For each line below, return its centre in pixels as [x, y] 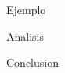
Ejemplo [26, 9]
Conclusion [32, 62]
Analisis [25, 36]
